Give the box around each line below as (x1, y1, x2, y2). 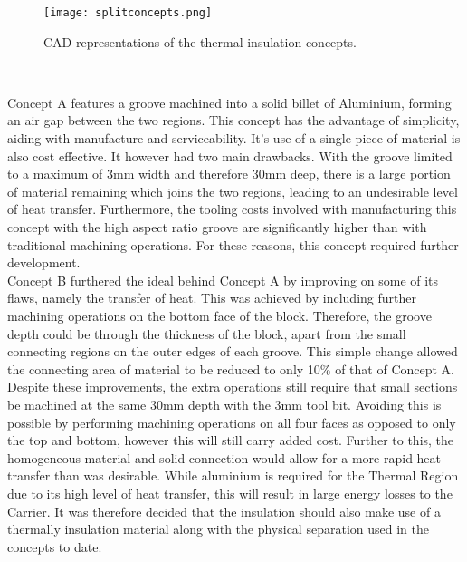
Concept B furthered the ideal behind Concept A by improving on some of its (7, 270, 439, 289)
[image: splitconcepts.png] (43, 6, 213, 19)
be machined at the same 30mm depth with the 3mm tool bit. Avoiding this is (7, 394, 442, 413)
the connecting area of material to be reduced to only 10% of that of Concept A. (7, 359, 454, 378)
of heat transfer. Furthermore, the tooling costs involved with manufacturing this (7, 199, 457, 218)
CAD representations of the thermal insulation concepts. (43, 32, 357, 51)
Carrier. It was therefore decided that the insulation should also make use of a (7, 501, 441, 520)
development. (7, 253, 81, 272)
